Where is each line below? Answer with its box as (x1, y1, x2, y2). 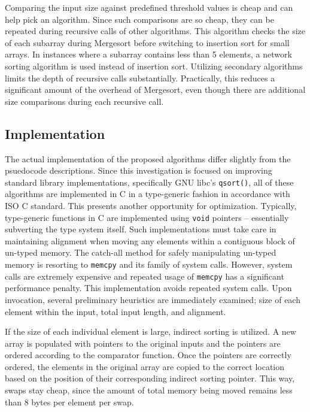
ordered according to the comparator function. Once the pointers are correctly (5, 349, 291, 361)
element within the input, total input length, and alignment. (5, 305, 226, 317)
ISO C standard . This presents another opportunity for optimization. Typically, (5, 199, 297, 211)
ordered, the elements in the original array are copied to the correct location (5, 360, 285, 372)
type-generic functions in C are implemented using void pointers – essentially (5, 211, 289, 223)
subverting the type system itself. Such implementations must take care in (5, 223, 276, 235)
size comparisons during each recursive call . (5, 95, 164, 107)
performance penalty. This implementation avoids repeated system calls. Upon (5, 281, 292, 294)
